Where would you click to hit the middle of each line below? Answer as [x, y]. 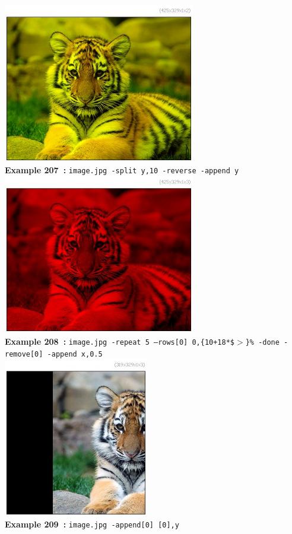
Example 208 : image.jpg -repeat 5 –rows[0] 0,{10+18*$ [120, 341]
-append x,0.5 [75, 354]
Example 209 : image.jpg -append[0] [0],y [92, 524]
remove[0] [24, 354]
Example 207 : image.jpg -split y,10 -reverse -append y [122, 170]
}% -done [262, 342]
